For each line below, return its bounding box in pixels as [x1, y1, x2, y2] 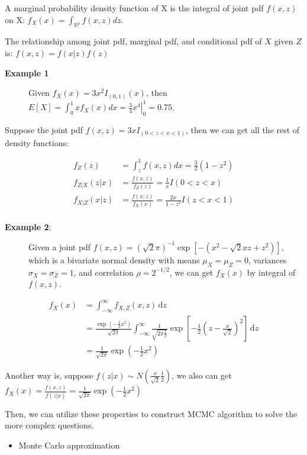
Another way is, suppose [5, 369, 93, 381]
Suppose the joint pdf [5, 123, 83, 135]
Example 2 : [5, 220, 51, 233]
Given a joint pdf [28, 240, 91, 253]
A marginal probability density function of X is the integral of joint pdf [5, 2, 264, 14]
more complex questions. [5, 419, 94, 431]
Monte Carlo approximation [18, 438, 120, 451]
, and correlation [73, 266, 134, 278]
